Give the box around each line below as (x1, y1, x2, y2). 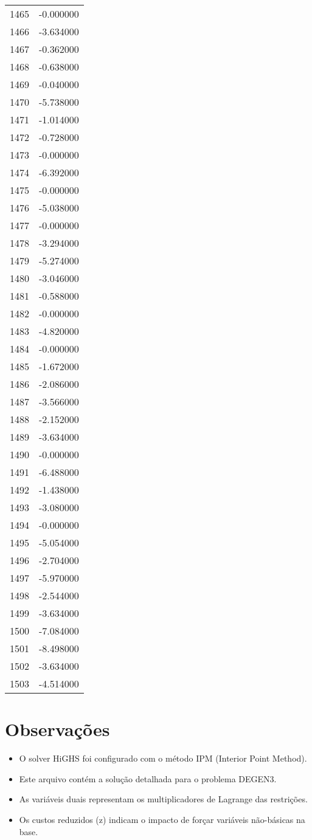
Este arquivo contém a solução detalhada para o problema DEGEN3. (19, 772, 277, 785)
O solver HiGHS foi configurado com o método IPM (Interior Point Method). (19, 752, 307, 765)
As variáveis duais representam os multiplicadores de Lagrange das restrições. (19, 793, 308, 805)
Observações (5, 717, 110, 742)
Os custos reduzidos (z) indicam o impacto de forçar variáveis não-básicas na (19, 813, 305, 825)
